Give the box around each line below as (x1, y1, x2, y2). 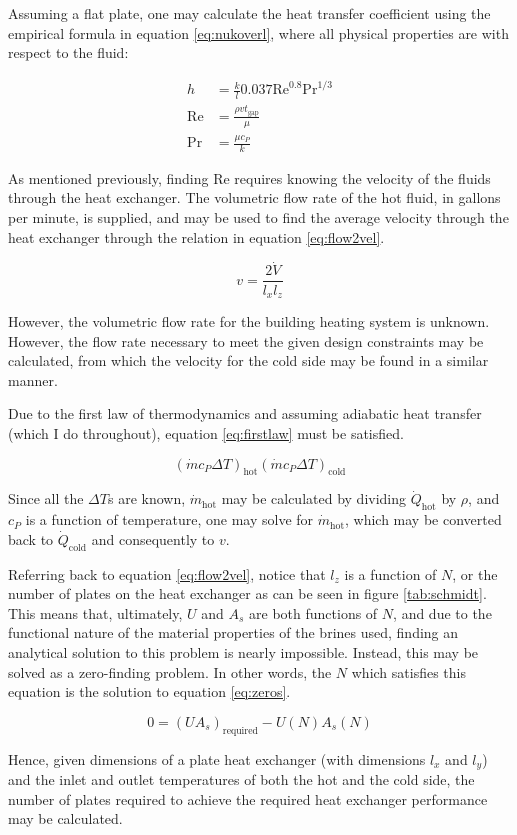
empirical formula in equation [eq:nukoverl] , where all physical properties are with (8, 22, 509, 43)
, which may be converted (344, 509, 502, 530)
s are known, (107, 488, 186, 509)
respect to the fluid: (8, 42, 129, 63)
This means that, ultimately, (8, 602, 183, 623)
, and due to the (393, 602, 492, 623)
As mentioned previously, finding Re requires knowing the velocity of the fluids (8, 167, 491, 188)
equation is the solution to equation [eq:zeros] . (8, 681, 291, 702)
